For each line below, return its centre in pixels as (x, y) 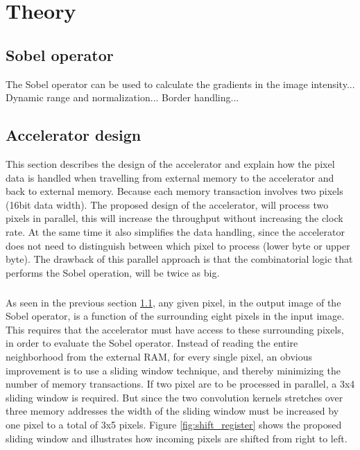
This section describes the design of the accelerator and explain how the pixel (170, 163)
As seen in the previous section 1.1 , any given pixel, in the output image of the (173, 302)
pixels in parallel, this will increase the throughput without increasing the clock (174, 218)
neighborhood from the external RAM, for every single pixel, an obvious (159, 357)
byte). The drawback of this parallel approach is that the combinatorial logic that (179, 259)
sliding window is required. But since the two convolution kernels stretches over (174, 397)
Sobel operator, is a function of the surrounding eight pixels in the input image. (175, 316)
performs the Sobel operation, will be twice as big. (113, 272)
